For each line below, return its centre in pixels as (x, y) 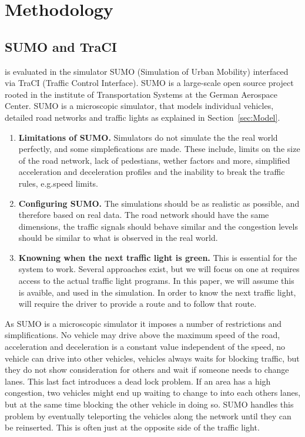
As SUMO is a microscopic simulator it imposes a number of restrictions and (143, 323)
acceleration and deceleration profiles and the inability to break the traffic (152, 172)
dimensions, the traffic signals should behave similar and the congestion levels (158, 226)
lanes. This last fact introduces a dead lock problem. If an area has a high (138, 381)
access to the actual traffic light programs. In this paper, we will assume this (156, 281)
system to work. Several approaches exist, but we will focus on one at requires (159, 269)
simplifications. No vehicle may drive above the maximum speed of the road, (143, 335)
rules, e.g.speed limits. (58, 183)
